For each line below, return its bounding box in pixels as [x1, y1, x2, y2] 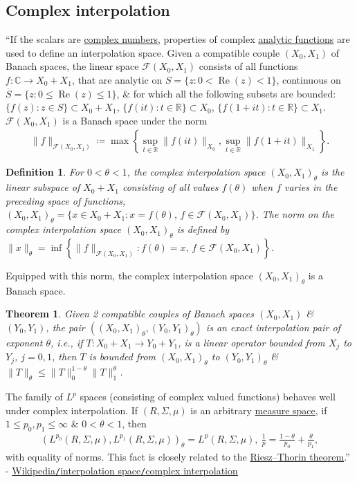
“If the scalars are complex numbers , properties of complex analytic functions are [6, 32, 350, 46]
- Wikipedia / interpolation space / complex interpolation [6, 463, 238, 477]
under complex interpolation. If [6, 402, 138, 417]
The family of [6, 389, 63, 403]
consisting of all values [122, 180, 219, 194]
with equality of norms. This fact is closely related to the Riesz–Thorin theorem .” [6, 449, 350, 464]
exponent [6, 335, 43, 349]
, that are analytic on [71, 72, 163, 86]
